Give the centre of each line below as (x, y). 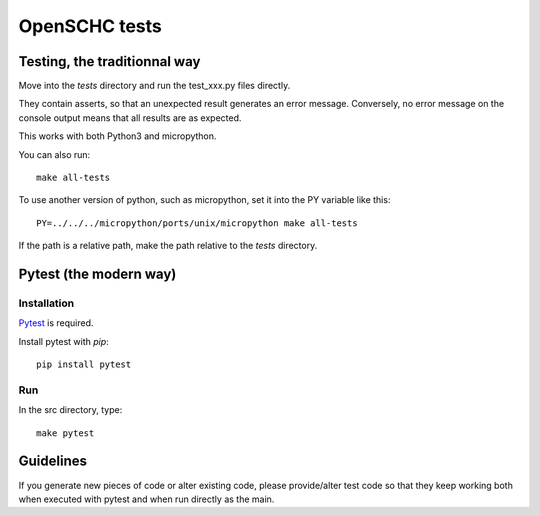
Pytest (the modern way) (97, 274)
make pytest (65, 433)
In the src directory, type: (70, 410)
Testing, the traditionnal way (109, 61)
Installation (46, 303)
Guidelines (52, 461)
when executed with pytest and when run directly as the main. (146, 499)
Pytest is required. (56, 323)
